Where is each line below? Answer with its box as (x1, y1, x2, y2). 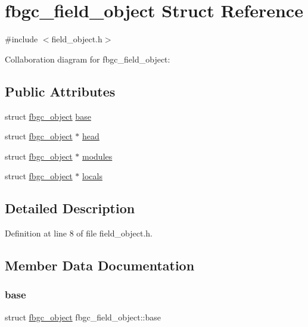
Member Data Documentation (5, 256, 195, 275)
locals (82, 170, 102, 182)
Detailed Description (5, 199, 135, 217)
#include (5, 33, 38, 45)
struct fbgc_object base (5, 110, 91, 122)
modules (82, 150, 113, 162)
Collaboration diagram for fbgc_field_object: (5, 52, 170, 65)
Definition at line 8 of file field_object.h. (5, 227, 153, 239)
